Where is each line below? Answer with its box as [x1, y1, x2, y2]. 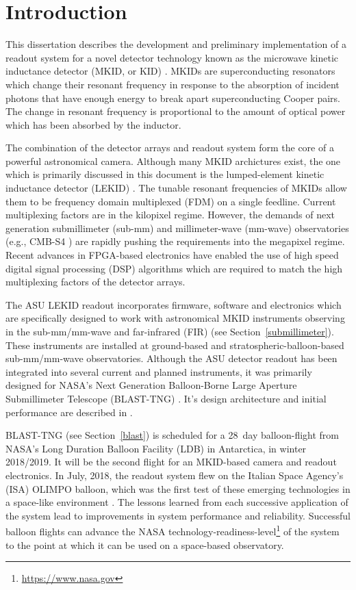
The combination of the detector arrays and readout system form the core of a [5, 140, 334, 155]
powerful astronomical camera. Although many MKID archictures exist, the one [5, 153, 341, 168]
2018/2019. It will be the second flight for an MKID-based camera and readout [5, 454, 337, 469]
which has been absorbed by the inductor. [5, 117, 181, 131]
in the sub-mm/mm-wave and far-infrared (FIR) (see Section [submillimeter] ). [5, 324, 334, 338]
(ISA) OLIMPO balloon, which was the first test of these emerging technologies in [5, 481, 351, 496]
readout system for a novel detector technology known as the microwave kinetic [5, 50, 339, 64]
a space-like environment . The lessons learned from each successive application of [5, 495, 348, 509]
